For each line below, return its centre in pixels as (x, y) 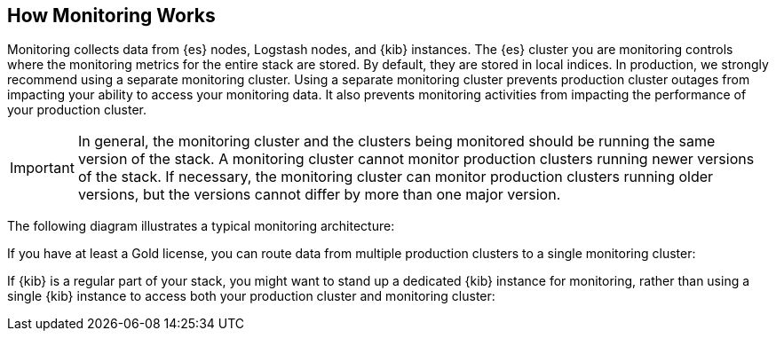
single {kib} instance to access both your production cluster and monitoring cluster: (251, 296)
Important (42, 168)
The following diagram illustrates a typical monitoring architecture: (201, 226)
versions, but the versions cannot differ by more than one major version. (319, 195)
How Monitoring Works (111, 16)
